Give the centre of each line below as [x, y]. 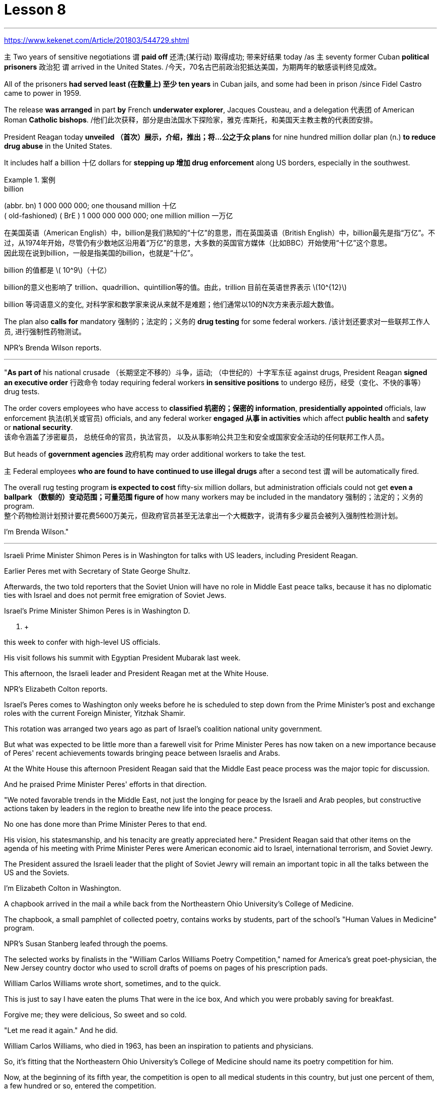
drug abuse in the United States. [58, 146]
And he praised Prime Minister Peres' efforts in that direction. [105, 784]
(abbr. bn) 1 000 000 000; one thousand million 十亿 [90, 205]
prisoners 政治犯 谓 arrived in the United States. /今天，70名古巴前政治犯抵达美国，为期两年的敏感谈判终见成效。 [193, 67]
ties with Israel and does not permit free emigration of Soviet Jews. [115, 595]
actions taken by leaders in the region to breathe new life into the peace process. [138, 808]
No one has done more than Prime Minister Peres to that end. [105, 824]
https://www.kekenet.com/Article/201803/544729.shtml [97, 40]
